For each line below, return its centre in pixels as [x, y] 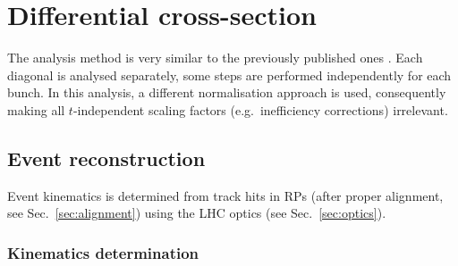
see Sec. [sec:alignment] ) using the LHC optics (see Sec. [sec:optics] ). [197, 213]
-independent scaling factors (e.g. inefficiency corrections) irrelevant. [260, 109]
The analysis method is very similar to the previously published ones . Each [215, 58]
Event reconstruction [106, 158]
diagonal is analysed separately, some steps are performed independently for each [229, 75]
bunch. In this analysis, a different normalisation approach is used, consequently [227, 92]
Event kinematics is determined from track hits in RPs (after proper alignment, [225, 195]
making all [36, 109]
